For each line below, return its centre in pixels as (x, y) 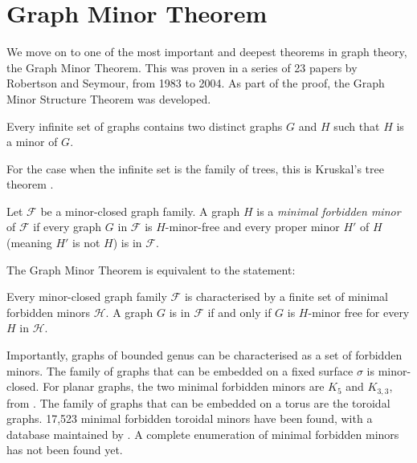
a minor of (32, 142)
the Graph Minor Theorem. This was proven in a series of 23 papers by (182, 67)
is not (86, 243)
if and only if (239, 312)
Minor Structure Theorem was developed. (109, 98)
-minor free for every (359, 312)
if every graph (67, 227)
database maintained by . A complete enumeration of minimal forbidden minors (203, 434)
